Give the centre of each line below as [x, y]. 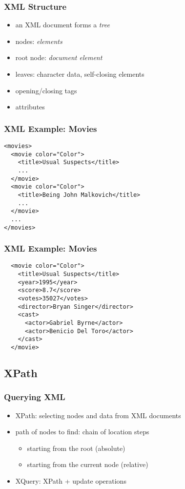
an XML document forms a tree [62, 25]
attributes [30, 107]
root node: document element [59, 57]
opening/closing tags [46, 90]
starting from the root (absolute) [76, 448]
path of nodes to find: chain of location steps [82, 432]
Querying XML [35, 397]
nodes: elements [39, 41]
